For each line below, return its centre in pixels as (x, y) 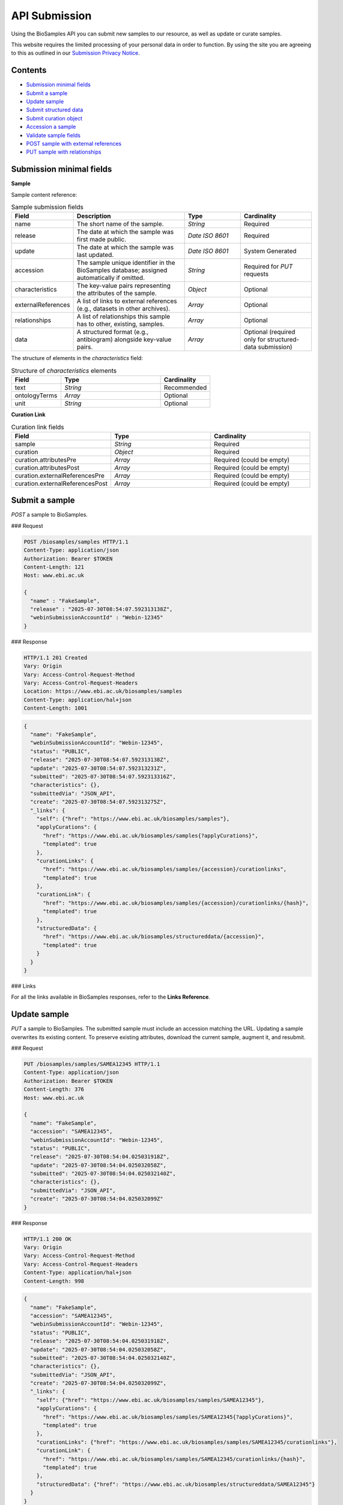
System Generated (270, 251)
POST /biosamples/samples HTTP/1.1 (76, 541)
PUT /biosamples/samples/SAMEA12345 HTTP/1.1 (92, 1064)
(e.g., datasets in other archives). (123, 309)
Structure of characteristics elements (64, 371)
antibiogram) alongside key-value (124, 340)
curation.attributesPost (47, 468)
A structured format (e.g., (113, 332)
